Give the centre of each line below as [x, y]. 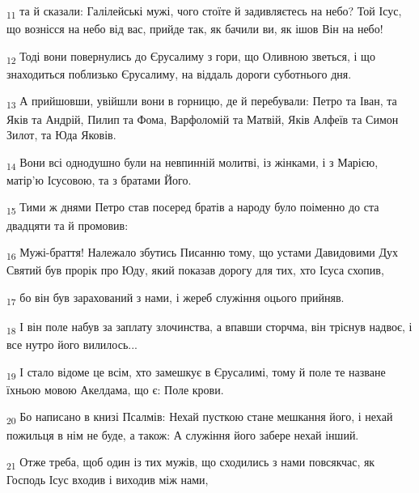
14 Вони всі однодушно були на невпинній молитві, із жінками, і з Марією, [193, 163]
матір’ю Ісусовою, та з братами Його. [99, 179]
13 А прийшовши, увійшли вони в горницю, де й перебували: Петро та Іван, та [202, 102]
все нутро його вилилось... [72, 344]
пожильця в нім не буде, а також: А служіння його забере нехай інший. [183, 434]
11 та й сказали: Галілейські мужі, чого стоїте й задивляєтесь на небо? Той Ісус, [204, 12]
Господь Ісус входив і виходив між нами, [108, 480]
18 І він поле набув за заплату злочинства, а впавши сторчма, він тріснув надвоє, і [209, 327]
